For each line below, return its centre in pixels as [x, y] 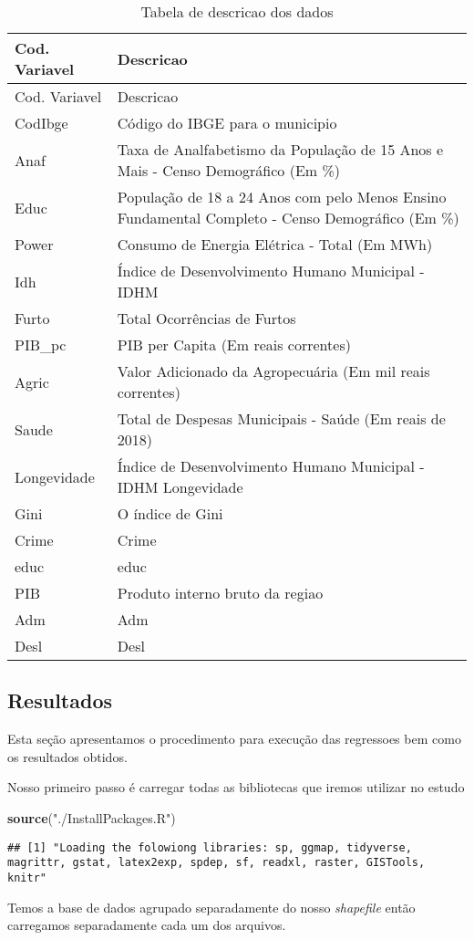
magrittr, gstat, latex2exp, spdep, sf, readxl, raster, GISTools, [216, 863]
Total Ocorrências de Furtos [206, 318]
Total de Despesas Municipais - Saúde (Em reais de [281, 418]
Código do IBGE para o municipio [227, 123]
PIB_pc [41, 345]
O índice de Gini [170, 513]
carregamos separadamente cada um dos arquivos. [147, 925]
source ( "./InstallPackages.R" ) [92, 817]
